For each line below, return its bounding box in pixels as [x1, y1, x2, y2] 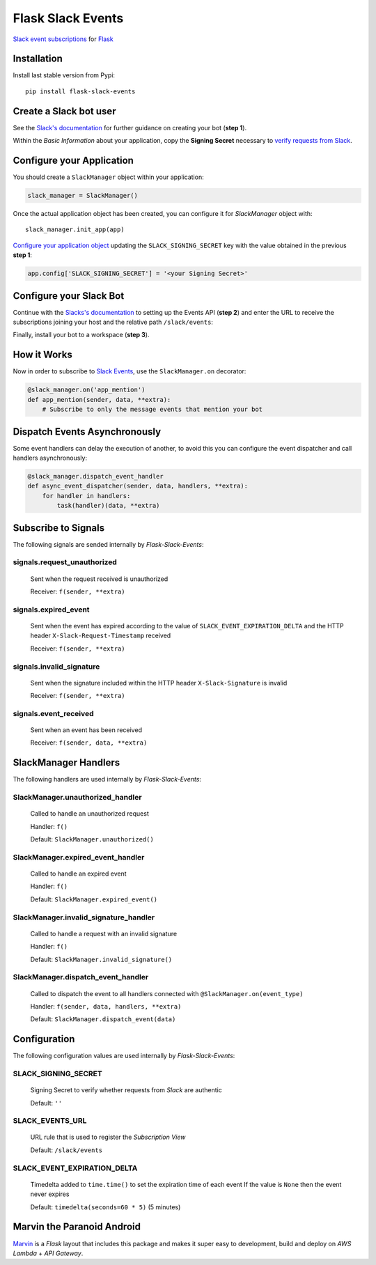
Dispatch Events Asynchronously [13, 426, 162, 437]
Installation [13, 53, 63, 65]
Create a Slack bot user [13, 105, 116, 117]
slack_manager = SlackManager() [27, 192, 139, 200]
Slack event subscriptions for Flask [13, 35, 114, 43]
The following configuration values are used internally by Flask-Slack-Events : [13, 1052, 235, 1060]
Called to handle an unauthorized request [30, 809, 149, 818]
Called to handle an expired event [30, 869, 127, 878]
